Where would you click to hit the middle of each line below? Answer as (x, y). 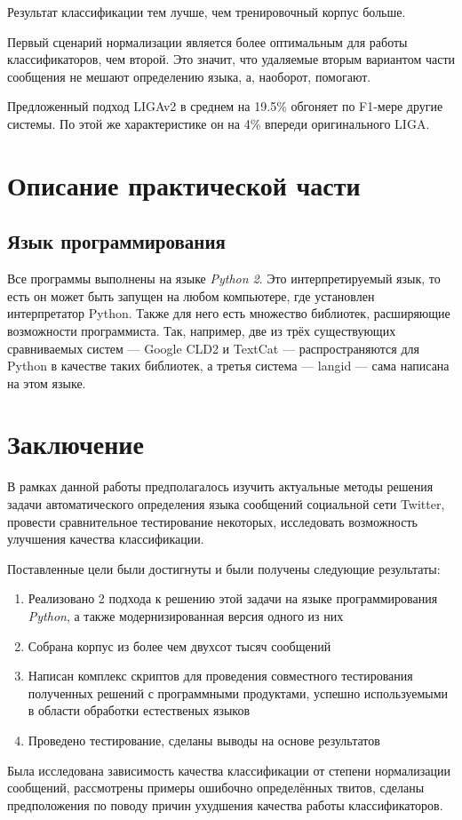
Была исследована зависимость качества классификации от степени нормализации (229, 770)
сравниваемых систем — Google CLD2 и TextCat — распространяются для (213, 348)
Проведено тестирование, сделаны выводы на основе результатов (204, 740)
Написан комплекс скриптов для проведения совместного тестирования (220, 676)
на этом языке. (47, 382)
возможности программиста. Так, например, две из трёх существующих (202, 330)
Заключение (76, 444)
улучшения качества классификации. (106, 539)
